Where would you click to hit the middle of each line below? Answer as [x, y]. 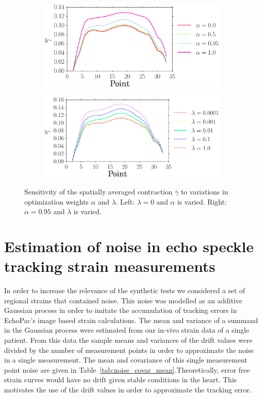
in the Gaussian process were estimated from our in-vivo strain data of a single [127, 330]
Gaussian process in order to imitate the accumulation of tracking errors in [121, 310]
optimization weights [57, 201]
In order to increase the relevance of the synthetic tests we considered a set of [125, 290]
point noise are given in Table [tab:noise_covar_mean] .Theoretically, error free [127, 369]
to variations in [204, 192]
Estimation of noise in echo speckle [129, 246]
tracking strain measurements [110, 266]
